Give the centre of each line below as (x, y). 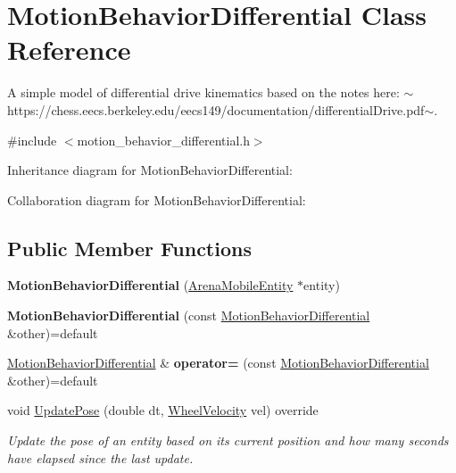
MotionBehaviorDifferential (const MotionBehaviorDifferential (189, 315)
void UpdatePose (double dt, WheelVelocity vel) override (163, 410)
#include (32, 140)
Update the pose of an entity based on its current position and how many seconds (228, 440)
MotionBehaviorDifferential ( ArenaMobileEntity (150, 285)
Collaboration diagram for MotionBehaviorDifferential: (157, 199)
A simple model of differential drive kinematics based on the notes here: (203, 92)
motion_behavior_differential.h (163, 140)
